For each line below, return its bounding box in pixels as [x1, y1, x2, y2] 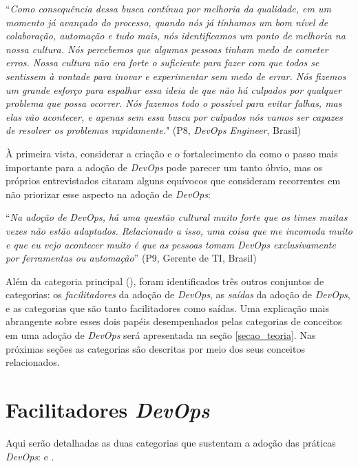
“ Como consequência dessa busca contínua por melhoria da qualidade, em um [6, 1, 331, 15]
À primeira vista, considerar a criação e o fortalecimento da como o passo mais [6, 146, 338, 160]
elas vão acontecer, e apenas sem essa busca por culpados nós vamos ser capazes [6, 109, 343, 124]
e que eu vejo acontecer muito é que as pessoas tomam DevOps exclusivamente [6, 237, 336, 251]
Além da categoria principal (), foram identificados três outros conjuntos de [6, 273, 324, 288]
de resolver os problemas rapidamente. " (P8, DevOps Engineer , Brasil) [6, 123, 302, 137]
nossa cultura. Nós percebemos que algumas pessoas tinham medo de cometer [6, 41, 328, 56]
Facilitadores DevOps [6, 396, 210, 425]
